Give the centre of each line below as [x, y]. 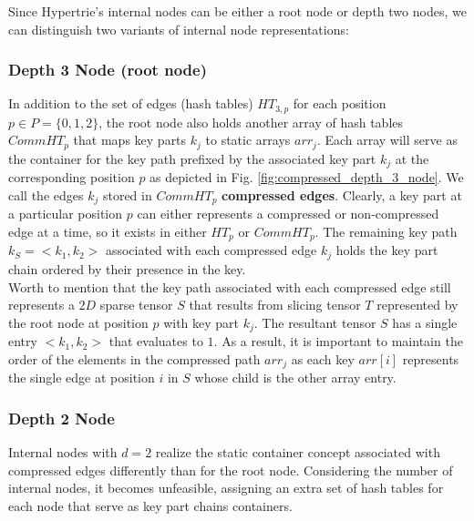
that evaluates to [156, 341]
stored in [127, 194]
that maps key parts [130, 140]
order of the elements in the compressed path [134, 358]
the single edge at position [82, 378]
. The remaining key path [386, 231]
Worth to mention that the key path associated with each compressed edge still [230, 286]
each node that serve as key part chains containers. [150, 505]
